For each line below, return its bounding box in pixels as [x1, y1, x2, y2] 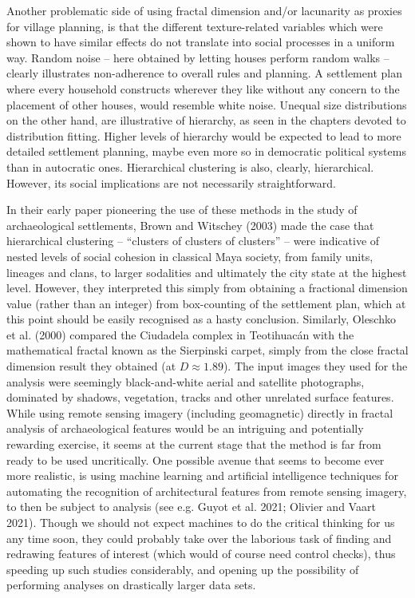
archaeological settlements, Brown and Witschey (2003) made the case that [6, 216, 374, 233]
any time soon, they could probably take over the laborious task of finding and [6, 529, 392, 546]
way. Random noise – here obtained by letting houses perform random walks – [6, 49, 389, 65]
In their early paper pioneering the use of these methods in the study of [6, 201, 358, 218]
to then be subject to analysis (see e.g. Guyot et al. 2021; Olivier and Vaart [6, 498, 376, 515]
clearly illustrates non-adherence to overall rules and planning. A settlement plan [6, 65, 402, 81]
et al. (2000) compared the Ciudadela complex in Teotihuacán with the [6, 326, 354, 343]
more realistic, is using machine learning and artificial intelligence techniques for [6, 467, 398, 484]
